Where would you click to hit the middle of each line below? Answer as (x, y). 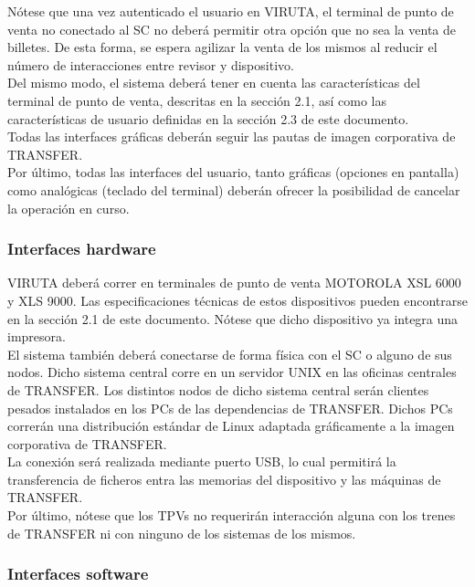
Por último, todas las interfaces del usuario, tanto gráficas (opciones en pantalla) (233, 172)
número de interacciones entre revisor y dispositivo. (151, 64)
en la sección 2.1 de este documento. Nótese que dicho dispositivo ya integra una (233, 318)
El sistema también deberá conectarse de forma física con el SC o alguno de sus (230, 354)
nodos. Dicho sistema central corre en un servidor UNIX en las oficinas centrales (232, 372)
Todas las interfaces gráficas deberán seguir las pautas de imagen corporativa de (232, 136)
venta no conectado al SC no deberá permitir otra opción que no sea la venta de (232, 29)
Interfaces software (78, 574)
